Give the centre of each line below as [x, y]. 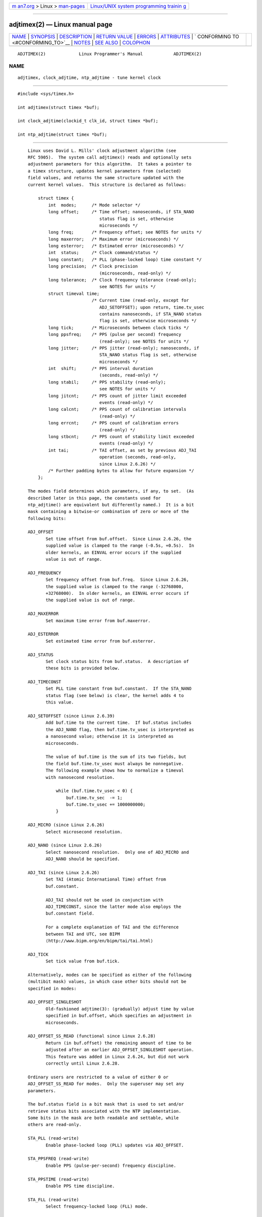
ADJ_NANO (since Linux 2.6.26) [65, 845]
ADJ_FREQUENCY [44, 573]
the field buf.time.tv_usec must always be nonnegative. [115, 764]
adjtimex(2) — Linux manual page [61, 25]
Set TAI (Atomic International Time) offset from [106, 879]
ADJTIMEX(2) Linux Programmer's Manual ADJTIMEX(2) [110, 54]
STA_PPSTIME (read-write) [58, 1179]
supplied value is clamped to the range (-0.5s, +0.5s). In [120, 546]
